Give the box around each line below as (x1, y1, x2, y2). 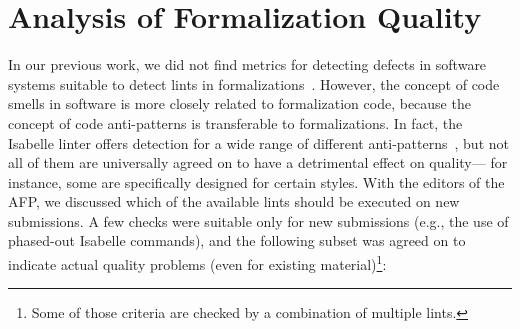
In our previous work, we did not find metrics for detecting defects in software (8, 54, 487, 75)
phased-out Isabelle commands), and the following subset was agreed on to (8, 230, 466, 251)
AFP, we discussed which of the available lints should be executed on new (8, 191, 460, 212)
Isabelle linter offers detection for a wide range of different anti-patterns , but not (8, 132, 509, 153)
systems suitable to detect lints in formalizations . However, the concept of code (8, 73, 500, 94)
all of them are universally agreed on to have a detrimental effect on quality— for (8, 152, 508, 173)
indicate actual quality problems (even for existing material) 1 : (8, 251, 387, 274)
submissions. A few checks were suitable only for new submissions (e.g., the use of (8, 210, 509, 231)
